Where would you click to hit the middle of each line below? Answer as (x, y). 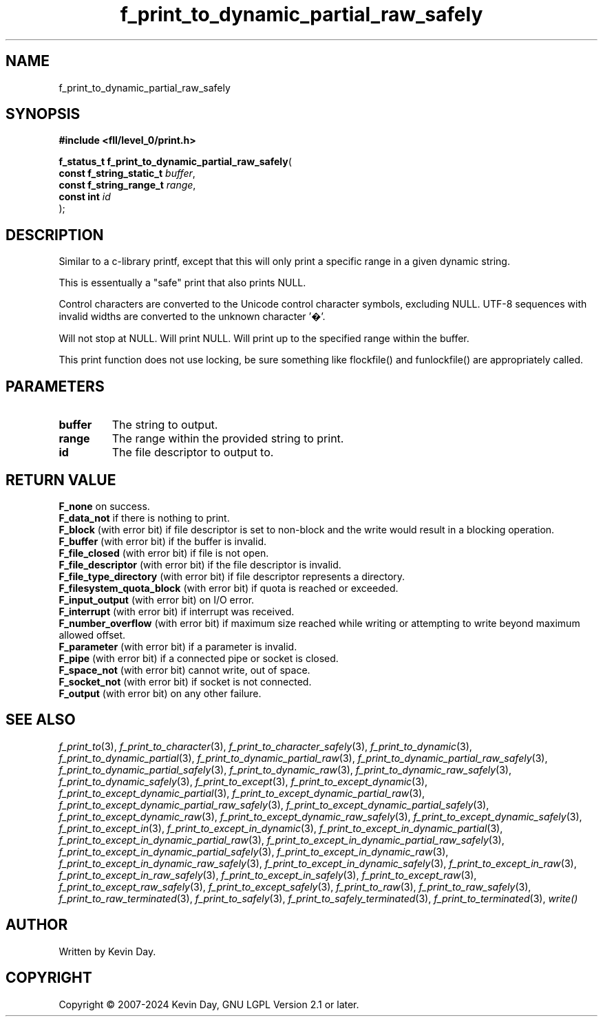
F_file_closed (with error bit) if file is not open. (164, 553)
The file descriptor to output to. (193, 453)
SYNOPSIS (43, 114)
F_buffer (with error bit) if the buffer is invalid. (163, 541)
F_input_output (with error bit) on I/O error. (157, 599)
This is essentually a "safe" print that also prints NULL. (182, 283)
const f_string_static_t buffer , (127, 173)
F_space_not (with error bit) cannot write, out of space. (184, 670)
